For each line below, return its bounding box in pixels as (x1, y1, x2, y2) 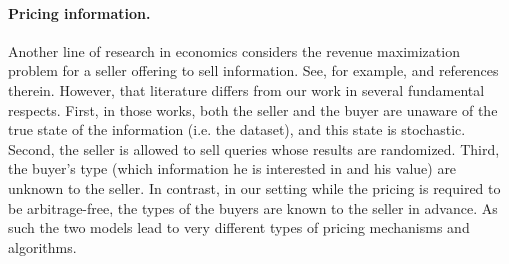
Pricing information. (8, 2, 151, 23)
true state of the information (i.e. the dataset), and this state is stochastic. (8, 119, 466, 140)
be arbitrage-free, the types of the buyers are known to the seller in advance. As (8, 197, 498, 218)
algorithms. (8, 236, 77, 257)
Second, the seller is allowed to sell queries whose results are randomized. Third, (8, 138, 500, 159)
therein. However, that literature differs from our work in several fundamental (8, 79, 485, 100)
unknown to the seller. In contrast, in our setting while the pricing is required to (8, 177, 501, 198)
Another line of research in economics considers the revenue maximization (8, 40, 460, 61)
